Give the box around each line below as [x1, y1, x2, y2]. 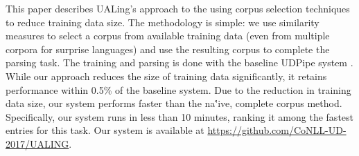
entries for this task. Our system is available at [6, 123, 204, 137]
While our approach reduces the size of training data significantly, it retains [6, 68, 327, 83]
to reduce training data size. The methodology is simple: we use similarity [6, 14, 319, 29]
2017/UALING [6, 136, 69, 150]
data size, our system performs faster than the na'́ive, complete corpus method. [6, 96, 342, 110]
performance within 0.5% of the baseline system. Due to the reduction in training [6, 82, 351, 97]
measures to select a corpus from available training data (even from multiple [6, 28, 330, 43]
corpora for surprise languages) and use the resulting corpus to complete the [6, 41, 330, 56]
